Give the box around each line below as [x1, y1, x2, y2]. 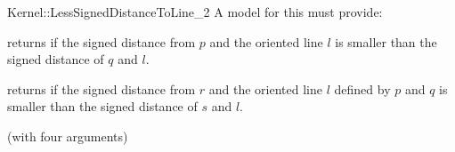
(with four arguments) [7, 126, 128, 145]
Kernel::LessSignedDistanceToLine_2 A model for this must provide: [7, 3, 383, 20]
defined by [334, 79, 391, 98]
